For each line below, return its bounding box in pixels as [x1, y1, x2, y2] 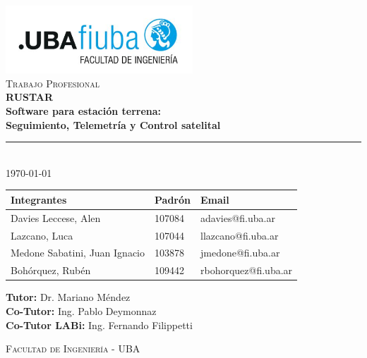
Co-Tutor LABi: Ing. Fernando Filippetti [6, 317, 193, 332]
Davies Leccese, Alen [11, 210, 101, 225]
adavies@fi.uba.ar [200, 210, 275, 225]
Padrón [155, 192, 191, 206]
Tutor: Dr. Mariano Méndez [6, 290, 131, 304]
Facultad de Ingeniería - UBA [6, 341, 140, 356]
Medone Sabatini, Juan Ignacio [11, 245, 145, 260]
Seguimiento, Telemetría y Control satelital [6, 117, 221, 132]
